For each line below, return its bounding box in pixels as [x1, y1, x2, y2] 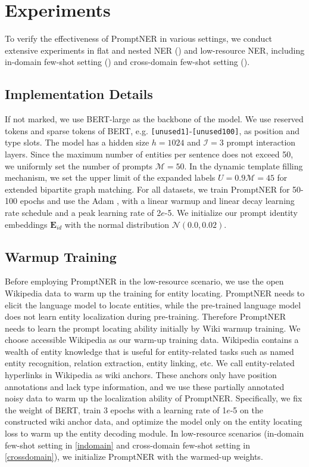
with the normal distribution [64, 218, 170, 230]
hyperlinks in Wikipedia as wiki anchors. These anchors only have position [5, 369, 277, 381]
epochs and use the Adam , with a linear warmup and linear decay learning [20, 194, 295, 207]
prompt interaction [226, 136, 296, 149]
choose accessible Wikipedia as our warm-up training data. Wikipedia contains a [5, 333, 299, 346]
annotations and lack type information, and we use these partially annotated [5, 380, 285, 392]
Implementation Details [5, 85, 153, 103]
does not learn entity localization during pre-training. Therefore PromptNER [5, 310, 286, 323]
